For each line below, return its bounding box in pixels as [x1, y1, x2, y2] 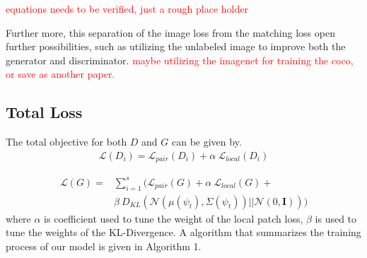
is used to [315, 211, 357, 225]
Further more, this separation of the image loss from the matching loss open [6, 25, 335, 40]
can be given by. [172, 134, 242, 149]
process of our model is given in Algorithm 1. [6, 238, 202, 253]
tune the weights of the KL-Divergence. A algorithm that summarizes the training [6, 225, 361, 240]
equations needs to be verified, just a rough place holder [6, 1, 248, 16]
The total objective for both [6, 134, 127, 149]
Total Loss [6, 101, 83, 123]
